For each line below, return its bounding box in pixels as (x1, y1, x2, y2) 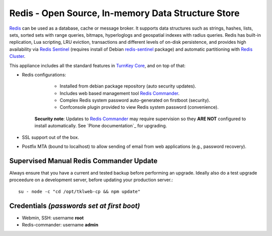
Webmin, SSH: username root (22, 214, 84, 221)
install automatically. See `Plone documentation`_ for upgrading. (34, 123, 167, 129)
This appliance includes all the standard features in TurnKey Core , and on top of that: (9, 62, 186, 68)
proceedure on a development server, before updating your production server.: (9, 177, 173, 183)
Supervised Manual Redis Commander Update (9, 156, 158, 165)
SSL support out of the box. (22, 134, 80, 140)
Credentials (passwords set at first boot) (9, 201, 141, 210)
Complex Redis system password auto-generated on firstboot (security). (59, 97, 211, 103)
